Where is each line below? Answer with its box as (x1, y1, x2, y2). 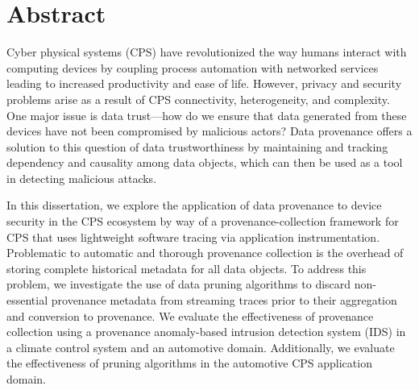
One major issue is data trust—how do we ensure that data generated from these (6, 106, 407, 123)
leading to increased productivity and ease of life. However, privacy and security (6, 75, 402, 92)
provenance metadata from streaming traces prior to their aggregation (51, 292, 397, 309)
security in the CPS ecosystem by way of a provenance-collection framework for (6, 213, 399, 230)
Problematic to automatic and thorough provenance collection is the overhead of (6, 244, 404, 261)
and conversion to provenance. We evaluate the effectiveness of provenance (6, 307, 374, 324)
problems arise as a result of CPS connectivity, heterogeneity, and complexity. (6, 90, 390, 107)
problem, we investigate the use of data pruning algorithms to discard (6, 276, 351, 292)
